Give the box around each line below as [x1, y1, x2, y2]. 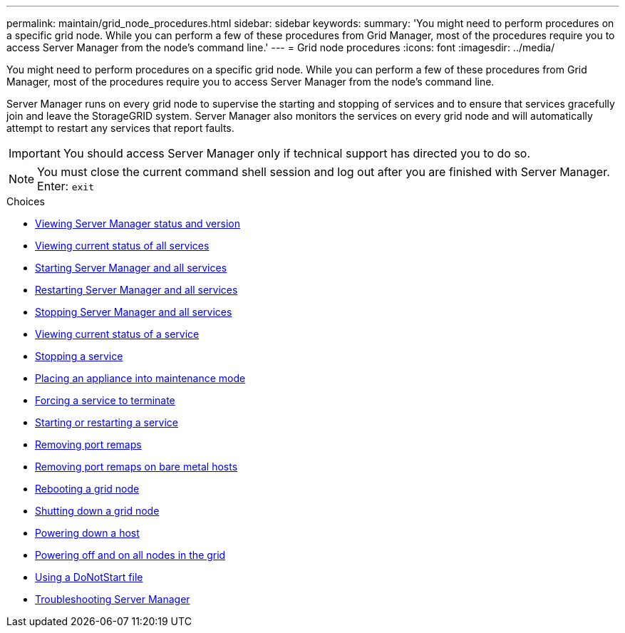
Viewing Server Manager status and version [35, 217, 240, 230]
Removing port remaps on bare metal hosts [35, 460, 238, 473]
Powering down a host [35, 527, 140, 539]
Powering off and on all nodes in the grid [35, 549, 226, 561]
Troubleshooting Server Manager [35, 593, 190, 605]
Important [9, 146, 61, 160]
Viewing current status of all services [35, 240, 210, 252]
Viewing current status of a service [35, 328, 200, 340]
